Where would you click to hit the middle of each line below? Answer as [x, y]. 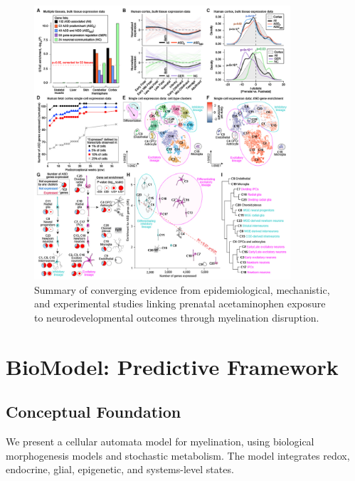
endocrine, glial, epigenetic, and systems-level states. [120, 469]
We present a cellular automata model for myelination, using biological [160, 442]
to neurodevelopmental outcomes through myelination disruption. [177, 317]
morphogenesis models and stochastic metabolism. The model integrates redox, [178, 455]
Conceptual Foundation [94, 412]
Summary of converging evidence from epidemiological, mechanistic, [182, 289]
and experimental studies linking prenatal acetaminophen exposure [180, 303]
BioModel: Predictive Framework [172, 366]
